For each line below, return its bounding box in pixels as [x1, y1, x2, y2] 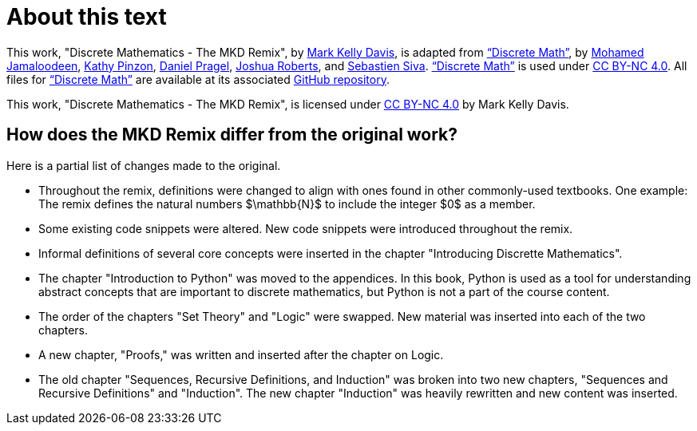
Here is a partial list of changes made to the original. [6, 158, 281, 172]
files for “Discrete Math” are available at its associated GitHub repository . [6, 72, 390, 86]
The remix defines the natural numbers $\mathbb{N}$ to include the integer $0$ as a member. [38, 196, 536, 211]
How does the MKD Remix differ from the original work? [6, 125, 458, 145]
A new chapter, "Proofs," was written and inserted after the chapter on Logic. [38, 347, 444, 362]
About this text [6, 3, 167, 30]
